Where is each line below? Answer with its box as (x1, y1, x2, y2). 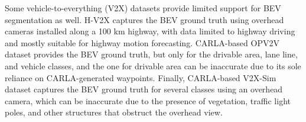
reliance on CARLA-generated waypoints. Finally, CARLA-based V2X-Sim (5, 71, 276, 84)
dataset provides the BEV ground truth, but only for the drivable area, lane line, (5, 48, 298, 60)
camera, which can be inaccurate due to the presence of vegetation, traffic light (5, 94, 291, 107)
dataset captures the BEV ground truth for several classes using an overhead (5, 83, 283, 95)
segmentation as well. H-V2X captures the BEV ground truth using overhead (5, 13, 284, 25)
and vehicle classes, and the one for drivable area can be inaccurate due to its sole (5, 59, 301, 72)
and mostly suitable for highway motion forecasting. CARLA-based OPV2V (5, 36, 279, 49)
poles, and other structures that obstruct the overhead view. (5, 106, 223, 118)
